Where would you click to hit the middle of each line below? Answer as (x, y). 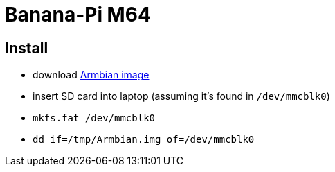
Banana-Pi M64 (78, 15)
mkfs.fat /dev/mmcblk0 (94, 118)
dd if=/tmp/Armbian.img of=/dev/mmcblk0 (144, 140)
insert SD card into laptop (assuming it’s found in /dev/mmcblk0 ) (181, 96)
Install (27, 48)
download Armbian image (91, 75)
